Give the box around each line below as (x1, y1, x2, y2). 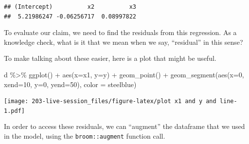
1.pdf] (4, 107, 25, 114)
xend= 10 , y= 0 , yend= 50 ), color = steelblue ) (4, 79, 137, 89)
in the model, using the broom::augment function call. (4, 131, 165, 141)
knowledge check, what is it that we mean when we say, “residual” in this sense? (4, 36, 243, 47)
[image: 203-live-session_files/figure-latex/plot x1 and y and (4, 98, 216, 105)
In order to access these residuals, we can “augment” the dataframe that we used (4, 121, 245, 131)
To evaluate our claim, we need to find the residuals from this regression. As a (4, 27, 237, 37)
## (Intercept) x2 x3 (4, 3, 137, 10)
